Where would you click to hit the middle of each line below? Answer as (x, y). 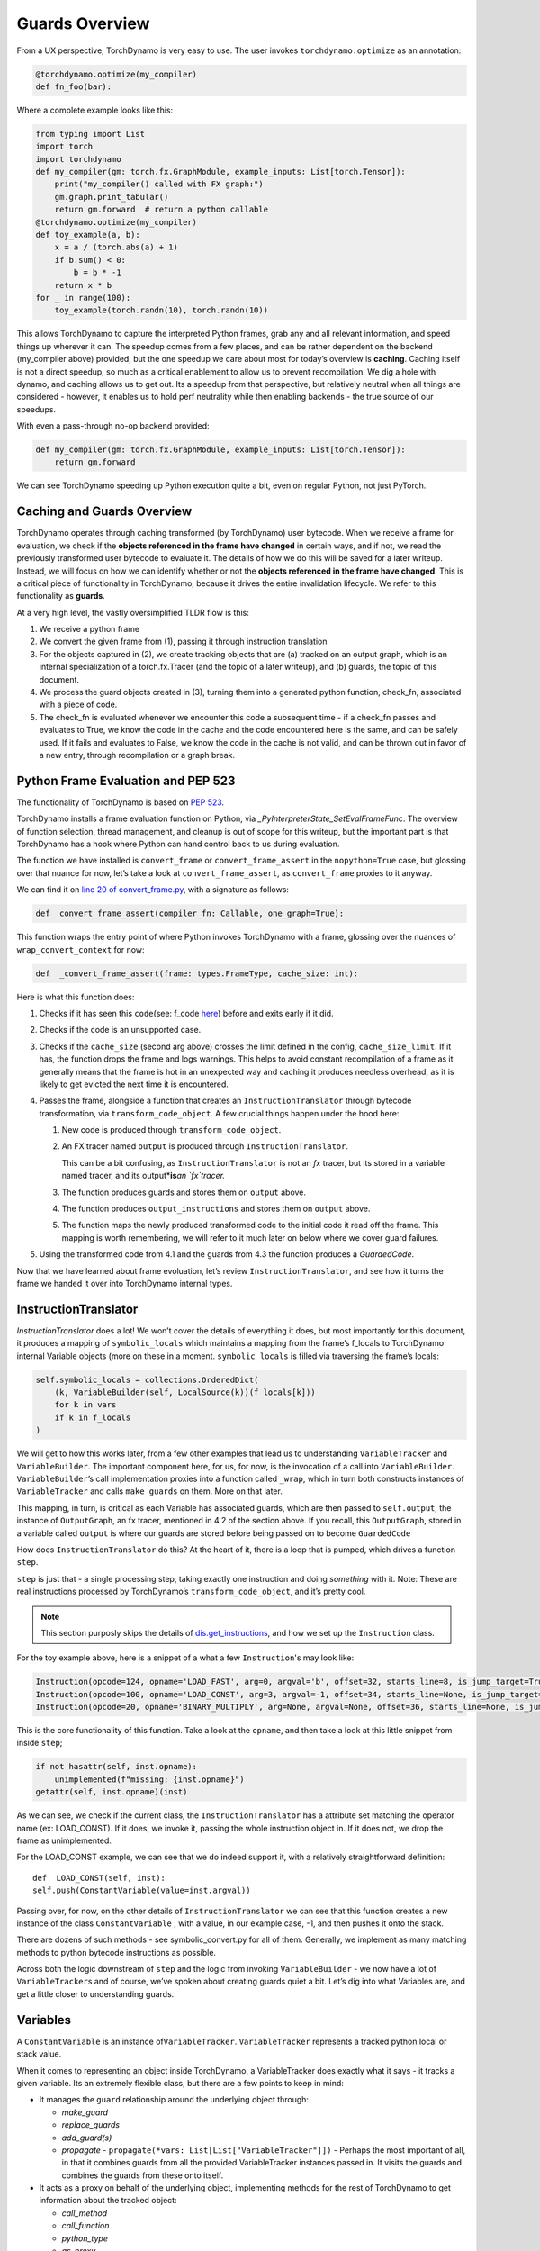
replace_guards (91, 2125)
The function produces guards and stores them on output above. (184, 1192)
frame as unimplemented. (64, 1840)
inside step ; (40, 1743)
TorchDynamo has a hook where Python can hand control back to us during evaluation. (178, 844)
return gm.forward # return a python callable (162, 210)
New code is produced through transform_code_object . (171, 1130)
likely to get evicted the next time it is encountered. (134, 1084)
